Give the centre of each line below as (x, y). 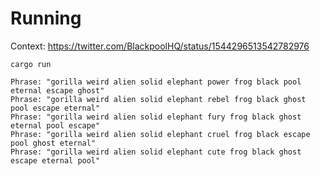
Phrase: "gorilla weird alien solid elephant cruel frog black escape (160, 134)
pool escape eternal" (55, 108)
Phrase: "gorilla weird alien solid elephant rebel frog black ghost (158, 99)
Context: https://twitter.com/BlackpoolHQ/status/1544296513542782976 (160, 46)
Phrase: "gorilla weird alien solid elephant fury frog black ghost (156, 117)
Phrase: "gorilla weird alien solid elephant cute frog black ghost (156, 152)
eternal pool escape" (55, 125)
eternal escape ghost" (57, 90)
